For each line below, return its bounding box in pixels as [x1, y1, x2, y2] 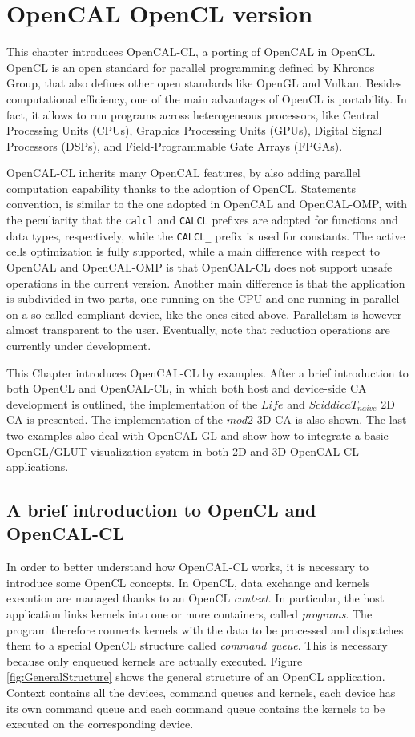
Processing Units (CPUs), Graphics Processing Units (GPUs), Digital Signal [6, 122, 382, 139]
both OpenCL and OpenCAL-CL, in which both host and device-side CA [6, 380, 367, 397]
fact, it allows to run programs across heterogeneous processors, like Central [6, 106, 380, 123]
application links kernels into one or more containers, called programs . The [6, 606, 373, 622]
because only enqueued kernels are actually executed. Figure [6, 652, 303, 669]
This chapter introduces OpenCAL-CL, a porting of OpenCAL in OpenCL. [6, 43, 376, 60]
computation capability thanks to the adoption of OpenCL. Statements [6, 179, 356, 196]
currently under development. [6, 336, 151, 353]
